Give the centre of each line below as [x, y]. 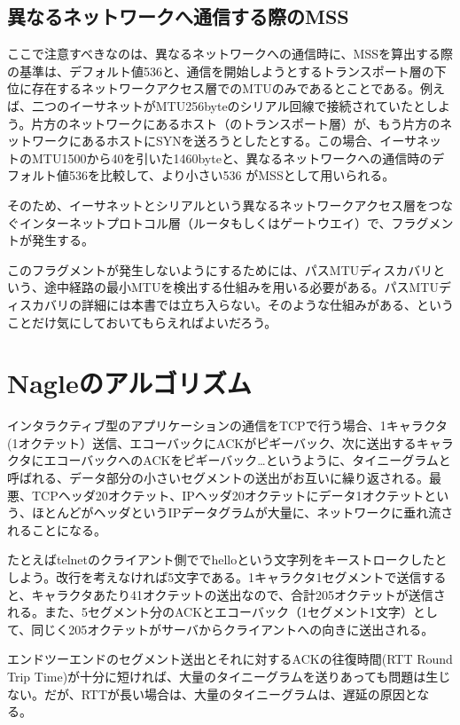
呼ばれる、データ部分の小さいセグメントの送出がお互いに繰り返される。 [218, 478]
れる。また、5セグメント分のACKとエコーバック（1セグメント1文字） [210, 612]
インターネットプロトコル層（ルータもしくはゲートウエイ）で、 [205, 222]
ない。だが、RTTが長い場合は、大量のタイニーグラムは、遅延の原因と [212, 693]
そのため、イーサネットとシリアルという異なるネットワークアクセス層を [218, 205]
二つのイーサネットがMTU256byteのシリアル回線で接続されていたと [229, 105]
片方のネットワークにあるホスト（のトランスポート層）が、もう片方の [236, 123]
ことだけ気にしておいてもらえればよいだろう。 [142, 322]
